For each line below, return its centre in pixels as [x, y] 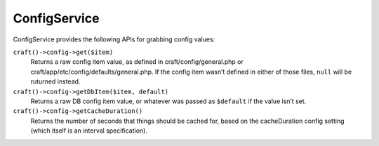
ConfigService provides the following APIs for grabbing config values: [114, 39]
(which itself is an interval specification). [89, 131]
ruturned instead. [55, 81]
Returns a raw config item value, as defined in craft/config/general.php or [137, 62]
